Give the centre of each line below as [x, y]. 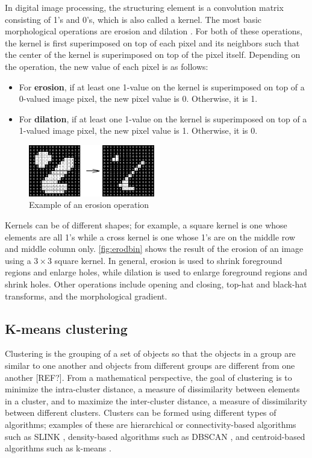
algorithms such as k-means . [58, 448]
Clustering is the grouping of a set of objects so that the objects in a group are [150, 353]
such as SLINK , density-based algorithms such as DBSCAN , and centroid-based [155, 436]
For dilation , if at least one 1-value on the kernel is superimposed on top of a [163, 118]
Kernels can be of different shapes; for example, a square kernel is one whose [146, 225]
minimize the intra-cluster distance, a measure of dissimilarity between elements [152, 389]
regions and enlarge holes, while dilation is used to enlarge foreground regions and [156, 272]
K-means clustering [66, 328]
